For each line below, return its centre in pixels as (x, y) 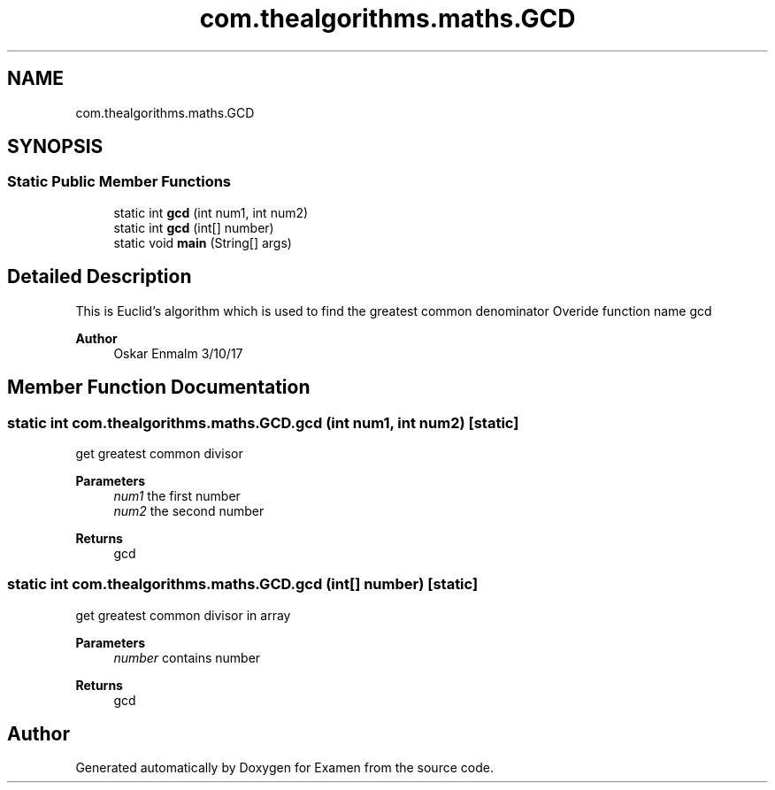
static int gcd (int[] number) (194, 227)
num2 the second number (189, 510)
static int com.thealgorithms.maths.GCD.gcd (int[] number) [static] (243, 584)
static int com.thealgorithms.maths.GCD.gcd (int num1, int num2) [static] (263, 422)
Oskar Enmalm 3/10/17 (178, 353)
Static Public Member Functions (119, 182)
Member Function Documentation (159, 387)
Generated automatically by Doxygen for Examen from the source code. (284, 768)
